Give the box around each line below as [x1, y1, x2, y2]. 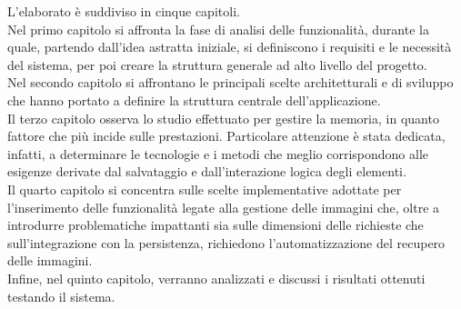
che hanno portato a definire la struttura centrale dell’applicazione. [7, 90, 381, 109]
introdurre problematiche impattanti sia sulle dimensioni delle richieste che [7, 215, 424, 234]
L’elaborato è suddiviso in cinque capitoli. [7, 2, 240, 20]
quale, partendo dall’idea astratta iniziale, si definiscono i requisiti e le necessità [7, 37, 452, 56]
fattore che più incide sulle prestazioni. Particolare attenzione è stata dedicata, [7, 126, 446, 145]
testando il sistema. [7, 286, 115, 305]
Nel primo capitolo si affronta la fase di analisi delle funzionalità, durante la [7, 19, 429, 38]
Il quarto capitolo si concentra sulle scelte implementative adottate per [7, 179, 402, 198]
